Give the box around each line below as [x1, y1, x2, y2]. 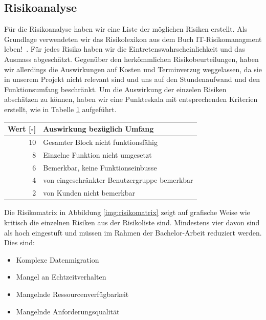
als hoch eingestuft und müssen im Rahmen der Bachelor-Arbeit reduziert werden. [4, 227, 262, 238]
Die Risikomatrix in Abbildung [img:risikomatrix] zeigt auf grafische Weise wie [4, 207, 250, 218]
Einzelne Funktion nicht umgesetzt [43, 149, 152, 160]
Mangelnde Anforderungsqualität [16, 306, 120, 316]
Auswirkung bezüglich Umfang [43, 123, 154, 134]
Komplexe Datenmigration [16, 254, 99, 265]
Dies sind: [4, 237, 35, 248]
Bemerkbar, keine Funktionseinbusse [43, 162, 157, 173]
